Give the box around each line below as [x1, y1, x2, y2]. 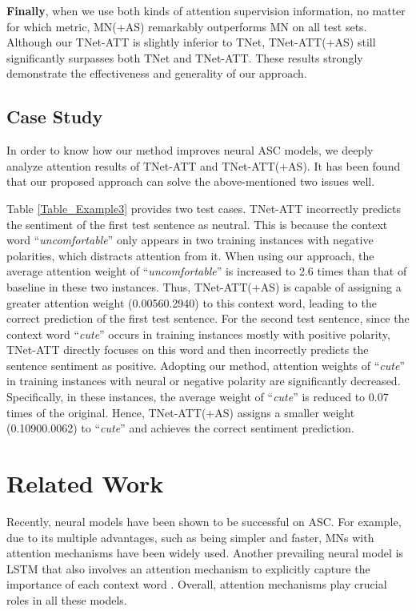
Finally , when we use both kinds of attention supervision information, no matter [6, 2, 406, 18]
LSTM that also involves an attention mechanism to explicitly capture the [6, 560, 370, 577]
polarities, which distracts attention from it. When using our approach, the [6, 247, 374, 263]
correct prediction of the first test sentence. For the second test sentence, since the [6, 310, 410, 327]
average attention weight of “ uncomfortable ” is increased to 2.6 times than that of [6, 263, 407, 279]
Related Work [6, 467, 164, 500]
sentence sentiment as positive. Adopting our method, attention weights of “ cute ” [6, 356, 405, 373]
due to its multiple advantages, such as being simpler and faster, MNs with [6, 529, 374, 545]
